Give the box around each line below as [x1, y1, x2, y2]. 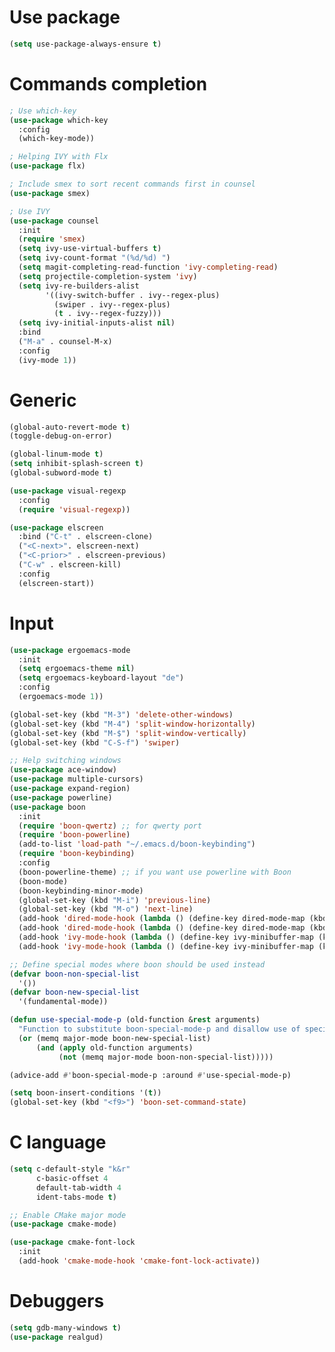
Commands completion [9, 73, 208, 95]
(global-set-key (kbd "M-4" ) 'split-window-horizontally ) [9, 719, 256, 729]
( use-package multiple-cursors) [9, 774, 144, 785]
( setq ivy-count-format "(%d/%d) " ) [18, 253, 171, 263]
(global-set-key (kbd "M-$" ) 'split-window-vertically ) [9, 728, 247, 738]
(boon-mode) [18, 876, 69, 886]
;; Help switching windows [9, 756, 122, 766]
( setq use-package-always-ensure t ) [9, 39, 162, 49]
